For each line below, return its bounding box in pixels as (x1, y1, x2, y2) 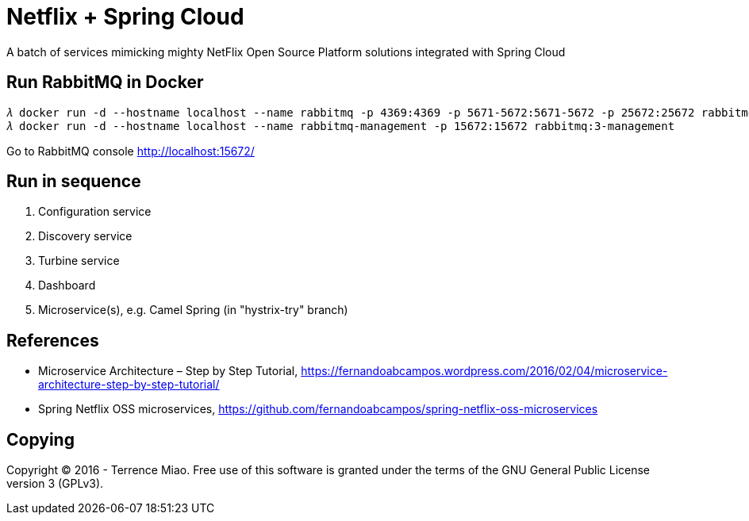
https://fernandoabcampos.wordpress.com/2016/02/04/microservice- (301, 364, 668, 378)
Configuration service (38, 205, 152, 219)
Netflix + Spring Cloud (6, 3, 244, 30)
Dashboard (38, 278, 96, 293)
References (6, 330, 99, 351)
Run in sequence (6, 171, 141, 192)
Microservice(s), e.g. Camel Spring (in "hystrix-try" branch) (38, 303, 348, 317)
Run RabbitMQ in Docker (6, 72, 204, 93)
